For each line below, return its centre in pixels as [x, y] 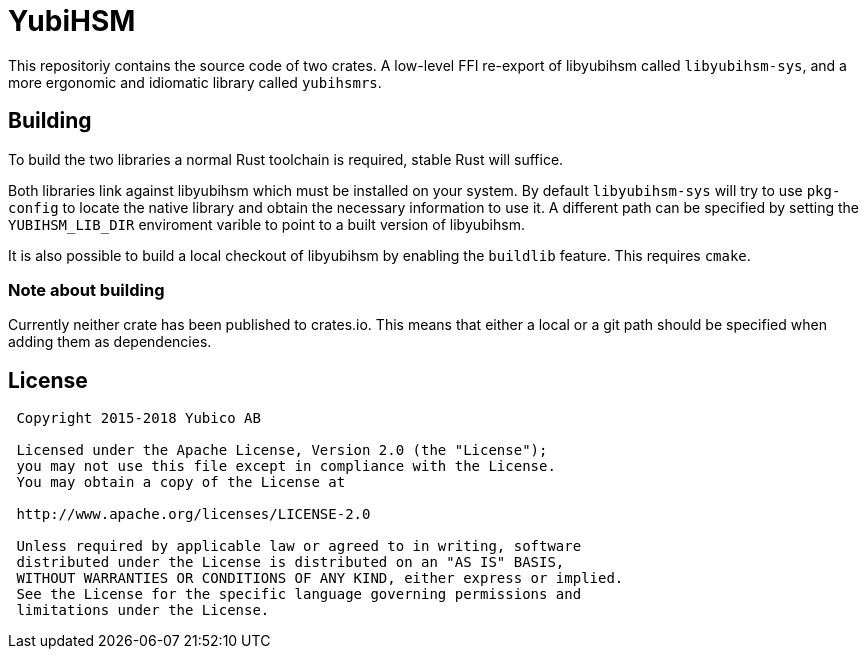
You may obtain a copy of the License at [181, 482]
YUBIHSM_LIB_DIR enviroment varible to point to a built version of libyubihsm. [266, 224]
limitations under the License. [143, 610]
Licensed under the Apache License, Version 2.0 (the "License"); [282, 450]
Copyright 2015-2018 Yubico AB [138, 418]
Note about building [86, 289]
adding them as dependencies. [110, 342]
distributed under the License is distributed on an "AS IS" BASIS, [290, 562]
